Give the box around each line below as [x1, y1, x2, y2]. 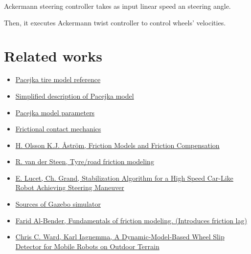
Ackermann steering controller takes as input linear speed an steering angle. [4, 1, 231, 11]
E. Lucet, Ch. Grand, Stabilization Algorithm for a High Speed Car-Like [15, 172, 233, 183]
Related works [4, 46, 102, 66]
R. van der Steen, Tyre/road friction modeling [15, 156, 154, 167]
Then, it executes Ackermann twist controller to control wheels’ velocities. [4, 17, 226, 27]
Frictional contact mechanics [15, 124, 101, 134]
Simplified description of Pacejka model [15, 90, 134, 101]
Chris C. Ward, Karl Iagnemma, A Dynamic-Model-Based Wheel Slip [15, 232, 225, 242]
